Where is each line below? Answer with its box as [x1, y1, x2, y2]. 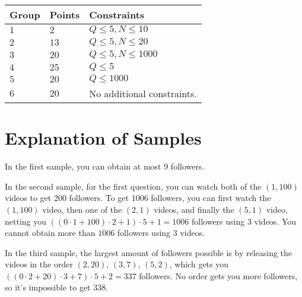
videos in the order [5, 258, 73, 270]
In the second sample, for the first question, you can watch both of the [5, 180, 262, 192]
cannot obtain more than [5, 226, 96, 239]
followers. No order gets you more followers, [139, 269, 298, 282]
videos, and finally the [154, 203, 234, 215]
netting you [5, 215, 47, 227]
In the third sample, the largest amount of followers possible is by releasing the [5, 246, 293, 258]
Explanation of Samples [5, 126, 202, 150]
